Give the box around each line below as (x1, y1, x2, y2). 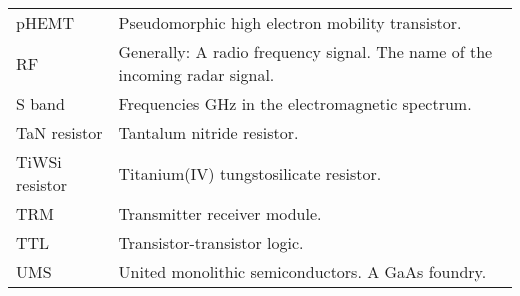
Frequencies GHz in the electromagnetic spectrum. (118, 92, 472, 115)
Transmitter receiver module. (118, 202, 322, 225)
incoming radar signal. (118, 63, 275, 86)
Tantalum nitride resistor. (118, 121, 299, 144)
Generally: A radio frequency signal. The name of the (118, 40, 493, 63)
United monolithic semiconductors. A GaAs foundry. (118, 260, 487, 283)
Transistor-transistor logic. (118, 231, 304, 254)
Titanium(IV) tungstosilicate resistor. (118, 161, 382, 185)
